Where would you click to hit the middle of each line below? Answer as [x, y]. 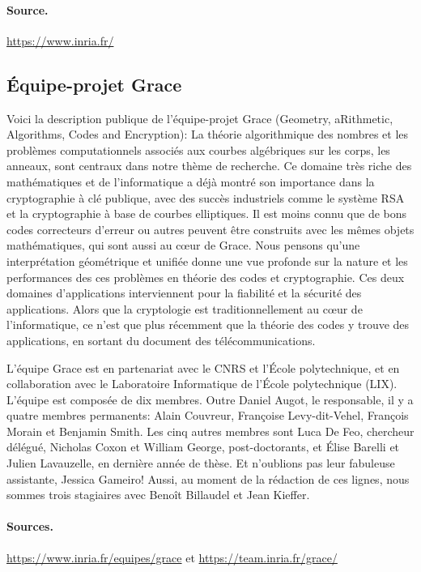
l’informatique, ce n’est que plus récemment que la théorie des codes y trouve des [208, 324]
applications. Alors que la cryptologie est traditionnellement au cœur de [185, 308]
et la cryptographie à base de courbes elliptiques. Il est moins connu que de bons [207, 213]
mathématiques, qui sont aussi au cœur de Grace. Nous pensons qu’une [183, 245]
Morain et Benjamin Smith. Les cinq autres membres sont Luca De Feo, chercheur [210, 431]
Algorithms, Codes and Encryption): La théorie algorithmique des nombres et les [208, 134]
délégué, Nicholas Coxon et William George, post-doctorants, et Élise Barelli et [203, 447]
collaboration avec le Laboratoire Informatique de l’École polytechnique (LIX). [202, 384]
